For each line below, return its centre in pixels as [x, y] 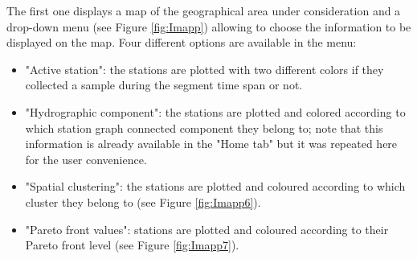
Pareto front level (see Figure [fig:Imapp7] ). [132, 245]
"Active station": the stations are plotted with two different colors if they [204, 69]
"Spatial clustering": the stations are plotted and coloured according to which [215, 186]
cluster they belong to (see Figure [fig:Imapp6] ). [143, 201]
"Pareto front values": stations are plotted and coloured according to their [207, 229]
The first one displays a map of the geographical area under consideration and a [204, 10]
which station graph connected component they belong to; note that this [204, 127]
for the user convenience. [86, 159]
